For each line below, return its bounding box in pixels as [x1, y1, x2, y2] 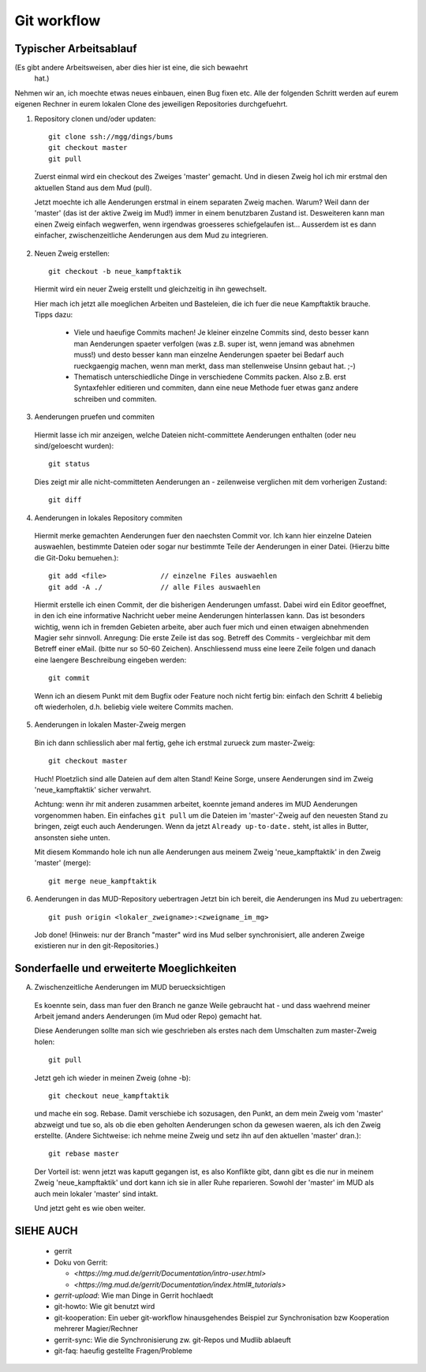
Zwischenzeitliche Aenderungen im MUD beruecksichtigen [34, 983, 226, 992]
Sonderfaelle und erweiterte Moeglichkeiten [14, 962, 237, 975]
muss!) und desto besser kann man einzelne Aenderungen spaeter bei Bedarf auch [73, 350, 345, 359]
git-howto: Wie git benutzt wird [54, 1302, 155, 1311]
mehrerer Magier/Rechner [54, 1324, 138, 1333]
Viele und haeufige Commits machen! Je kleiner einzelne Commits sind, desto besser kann [73, 328, 370, 337]
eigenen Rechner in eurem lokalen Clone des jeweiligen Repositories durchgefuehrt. [14, 99, 288, 109]
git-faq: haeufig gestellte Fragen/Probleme [54, 1346, 193, 1355]
